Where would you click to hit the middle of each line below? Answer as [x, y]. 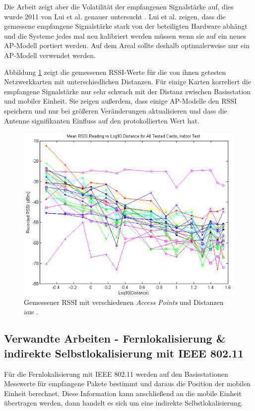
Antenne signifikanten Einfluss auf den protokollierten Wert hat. [102, 120]
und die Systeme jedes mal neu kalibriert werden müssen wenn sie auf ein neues [125, 35]
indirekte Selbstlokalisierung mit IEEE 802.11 [124, 353]
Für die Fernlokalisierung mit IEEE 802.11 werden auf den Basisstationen [116, 374]
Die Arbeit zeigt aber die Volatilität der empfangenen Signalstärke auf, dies [119, 6]
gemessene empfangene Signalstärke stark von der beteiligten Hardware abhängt [126, 26]
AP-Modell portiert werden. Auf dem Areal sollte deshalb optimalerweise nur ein [127, 45]
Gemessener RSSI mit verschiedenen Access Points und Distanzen [124, 302]
